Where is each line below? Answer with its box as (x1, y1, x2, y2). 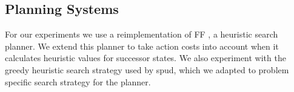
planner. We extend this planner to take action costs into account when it (5, 39, 279, 52)
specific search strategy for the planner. (5, 75, 151, 88)
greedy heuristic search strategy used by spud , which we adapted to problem (5, 63, 289, 76)
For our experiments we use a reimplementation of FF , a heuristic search (5, 28, 278, 41)
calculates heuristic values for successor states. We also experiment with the (5, 51, 286, 64)
